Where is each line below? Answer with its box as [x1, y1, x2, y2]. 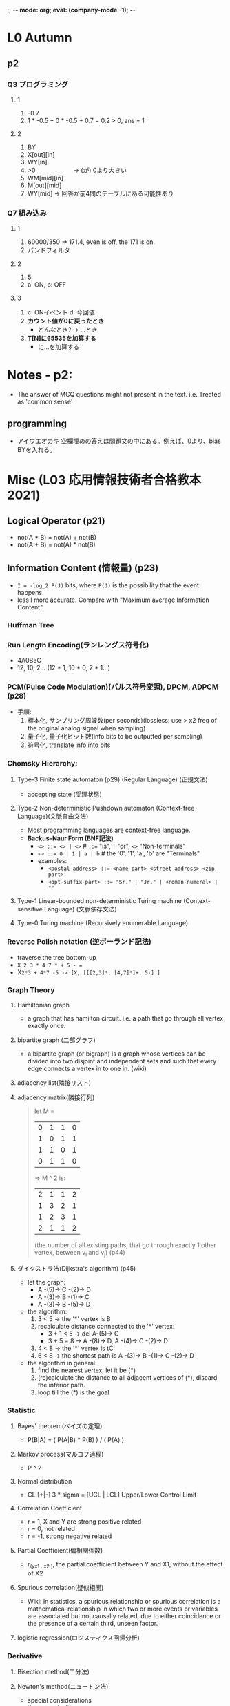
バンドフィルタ [27, 246, 71, 254]
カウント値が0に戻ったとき [27, 317, 105, 325]
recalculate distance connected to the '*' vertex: [37, 1322, 175, 1330]
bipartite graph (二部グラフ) [17, 1036, 96, 1044]
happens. [17, 588, 44, 596]
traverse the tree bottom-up [17, 953, 96, 961]
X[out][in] [27, 150, 55, 158]
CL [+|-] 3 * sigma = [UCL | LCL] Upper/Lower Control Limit [27, 1490, 197, 1499]
